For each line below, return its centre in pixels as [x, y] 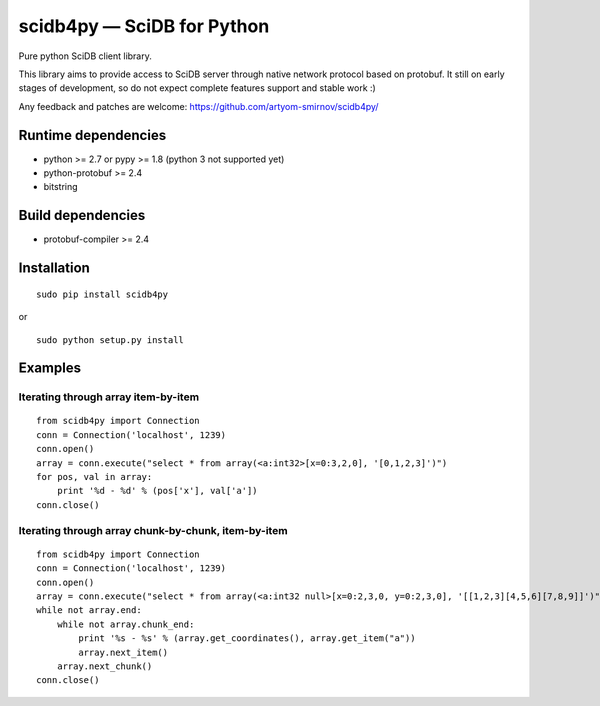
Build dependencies [82, 215]
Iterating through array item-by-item [109, 397]
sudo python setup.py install [110, 339]
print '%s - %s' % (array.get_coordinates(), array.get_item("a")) [247, 638]
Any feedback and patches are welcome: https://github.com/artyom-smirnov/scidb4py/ [198, 106]
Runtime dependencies [92, 135]
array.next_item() [123, 652]
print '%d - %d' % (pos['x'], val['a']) [157, 491]
